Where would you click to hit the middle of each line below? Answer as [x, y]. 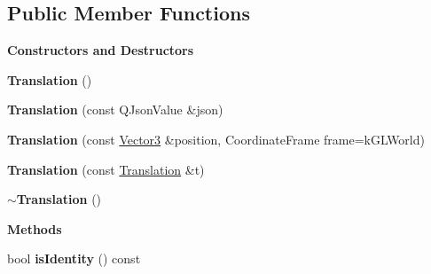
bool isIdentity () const [74, 258]
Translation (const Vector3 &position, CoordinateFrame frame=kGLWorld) [216, 139]
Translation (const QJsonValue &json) [115, 110]
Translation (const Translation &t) [106, 169]
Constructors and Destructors [101, 50]
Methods [35, 228]
